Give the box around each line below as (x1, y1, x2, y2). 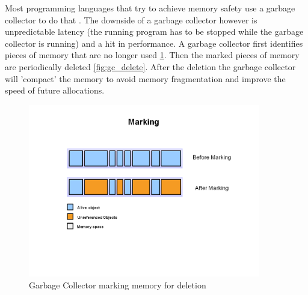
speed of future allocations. (5, 84, 105, 97)
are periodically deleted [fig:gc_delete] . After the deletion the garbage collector (5, 60, 296, 73)
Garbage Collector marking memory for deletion (29, 278, 206, 291)
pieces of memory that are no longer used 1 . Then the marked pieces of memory (5, 49, 300, 61)
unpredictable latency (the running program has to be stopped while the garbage (5, 25, 304, 38)
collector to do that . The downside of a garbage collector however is (5, 13, 257, 26)
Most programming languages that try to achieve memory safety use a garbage (5, 2, 295, 14)
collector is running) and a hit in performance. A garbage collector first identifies (5, 37, 303, 49)
